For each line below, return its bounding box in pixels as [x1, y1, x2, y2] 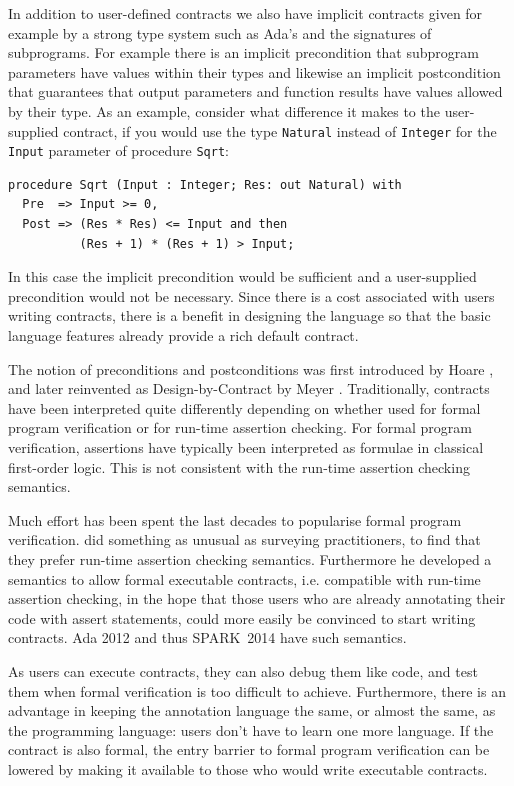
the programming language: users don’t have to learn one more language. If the [8, 719, 494, 740]
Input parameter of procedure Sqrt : [8, 140, 229, 161]
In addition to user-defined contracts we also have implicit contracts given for [8, 3, 483, 23]
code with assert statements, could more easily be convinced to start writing [8, 607, 476, 628]
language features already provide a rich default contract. [8, 325, 359, 346]
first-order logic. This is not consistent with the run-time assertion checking [8, 456, 470, 477]
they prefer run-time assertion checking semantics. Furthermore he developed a [8, 548, 492, 569]
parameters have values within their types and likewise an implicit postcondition [8, 61, 501, 82]
